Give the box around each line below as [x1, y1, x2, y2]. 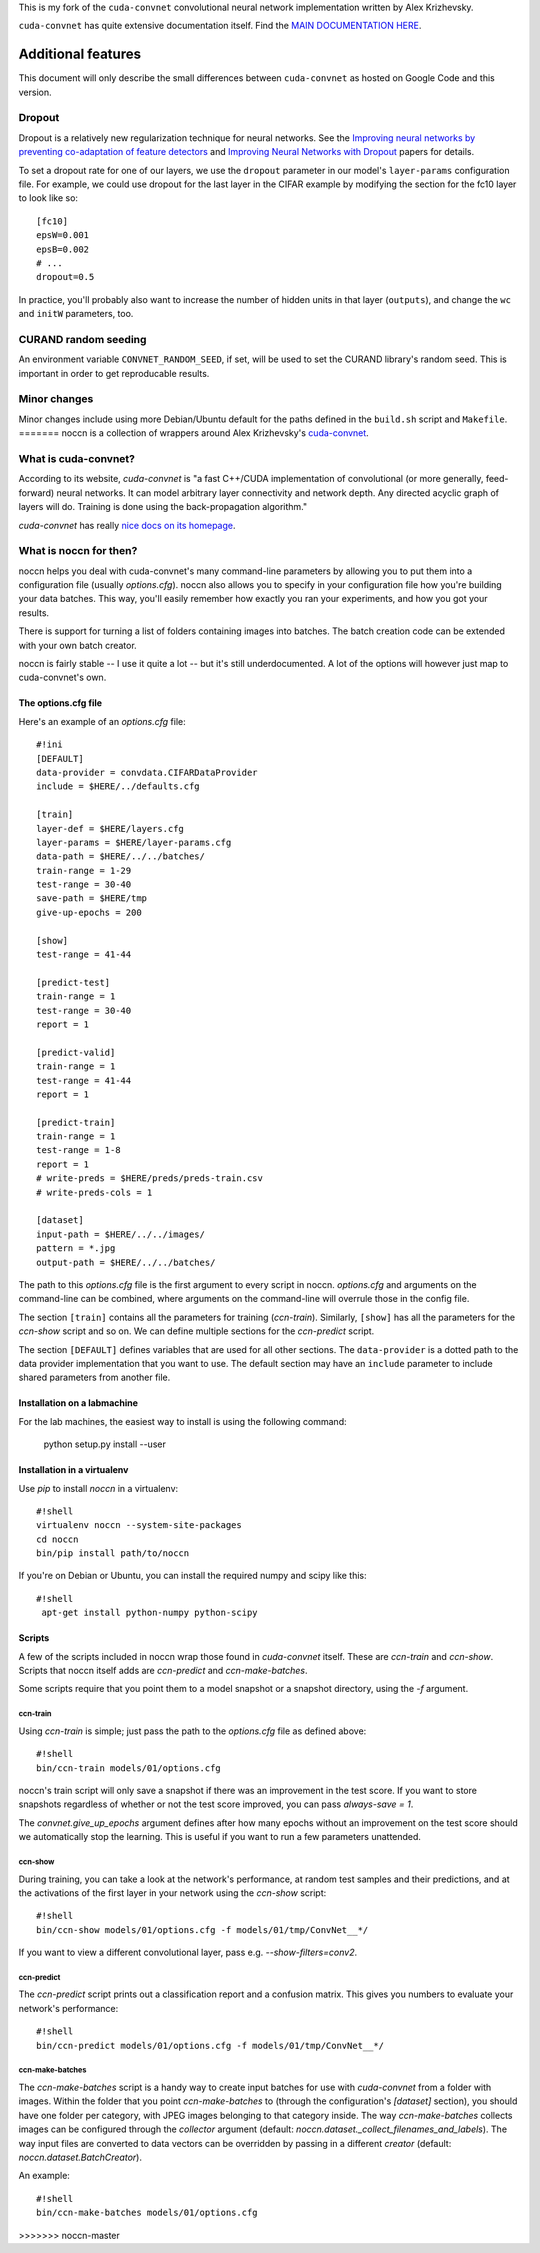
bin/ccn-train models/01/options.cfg [36, 1762, 222, 1774]
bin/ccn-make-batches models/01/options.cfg [36, 2207, 259, 2219]
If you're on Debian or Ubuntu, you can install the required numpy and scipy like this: [18, 1570, 367, 1582]
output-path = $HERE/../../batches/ [36, 1256, 216, 1268]
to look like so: [18, 192, 79, 204]
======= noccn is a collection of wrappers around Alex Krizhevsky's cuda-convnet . [18, 427, 369, 439]
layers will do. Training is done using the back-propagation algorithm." [18, 501, 308, 513]
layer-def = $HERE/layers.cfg [36, 823, 185, 834]
